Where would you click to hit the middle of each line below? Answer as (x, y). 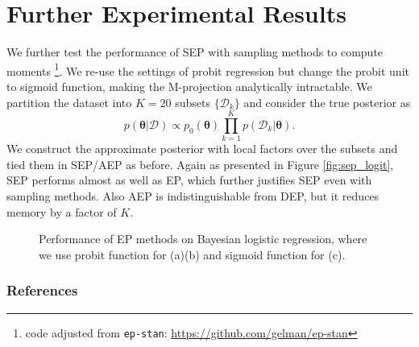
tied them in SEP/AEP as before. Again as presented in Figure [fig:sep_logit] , (200, 164)
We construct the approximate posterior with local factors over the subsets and (202, 149)
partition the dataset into (69, 102)
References (42, 290)
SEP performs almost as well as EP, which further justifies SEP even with (189, 180)
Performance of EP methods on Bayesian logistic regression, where (203, 239)
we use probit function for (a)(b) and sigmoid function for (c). (192, 254)
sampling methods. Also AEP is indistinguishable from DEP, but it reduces (193, 196)
